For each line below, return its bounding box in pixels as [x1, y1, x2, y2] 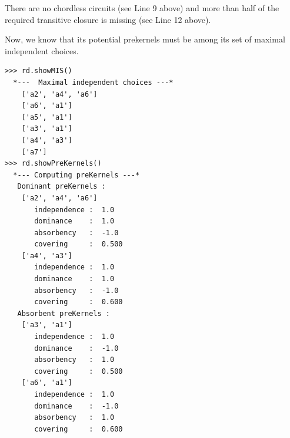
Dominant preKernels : [17, 182, 106, 191]
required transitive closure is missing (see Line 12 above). [5, 13, 211, 25]
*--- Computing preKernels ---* [13, 170, 140, 179]
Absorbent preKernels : [17, 309, 110, 318]
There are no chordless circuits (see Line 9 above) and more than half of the [5, 2, 279, 14]
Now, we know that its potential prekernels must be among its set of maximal [5, 33, 285, 45]
